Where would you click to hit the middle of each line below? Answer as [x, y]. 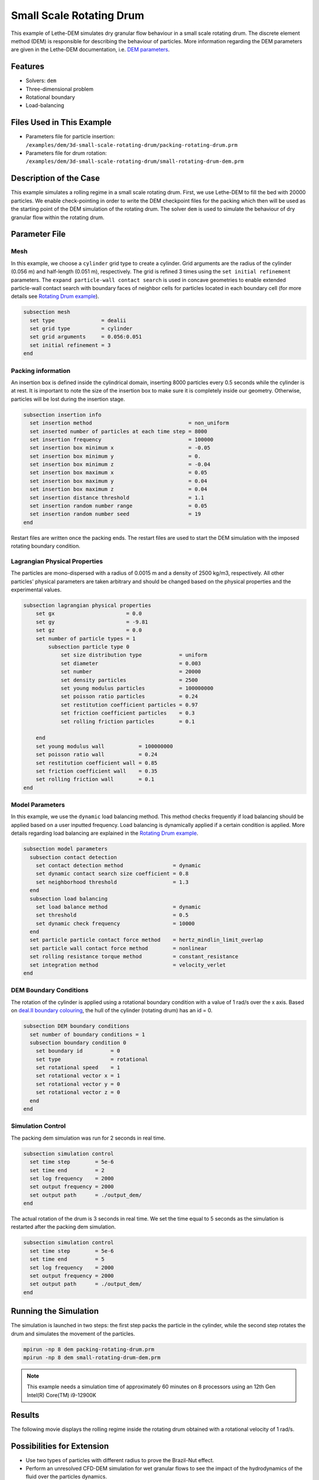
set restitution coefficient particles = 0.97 [129, 705]
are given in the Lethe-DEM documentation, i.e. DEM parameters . [90, 50]
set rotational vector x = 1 [78, 1076]
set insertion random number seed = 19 [115, 514]
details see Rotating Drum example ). [55, 297]
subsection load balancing [69, 899]
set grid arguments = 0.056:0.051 [86, 337]
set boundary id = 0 [78, 1051]
